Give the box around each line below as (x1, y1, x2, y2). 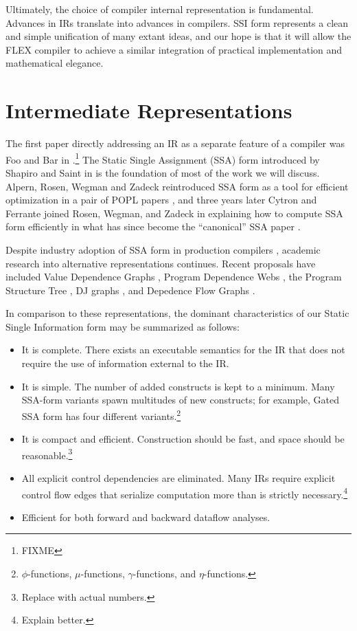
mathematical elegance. (5, 56, 104, 70)
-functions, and (133, 566, 196, 580)
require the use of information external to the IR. (21, 356, 229, 370)
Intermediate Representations (5, 96, 292, 124)
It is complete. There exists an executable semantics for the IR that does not (21, 342, 345, 357)
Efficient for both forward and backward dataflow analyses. (21, 509, 270, 524)
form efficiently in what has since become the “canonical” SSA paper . (5, 219, 301, 234)
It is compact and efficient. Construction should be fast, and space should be (21, 432, 345, 446)
